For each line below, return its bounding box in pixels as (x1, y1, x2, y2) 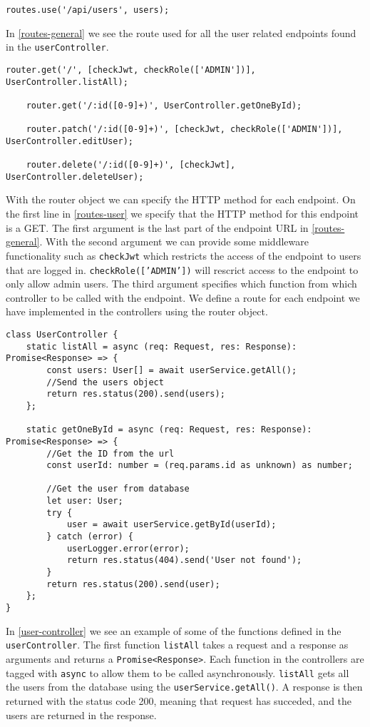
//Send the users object (46, 377, 164, 387)
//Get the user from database (46, 484, 190, 494)
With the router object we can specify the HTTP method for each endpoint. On (6, 192, 356, 207)
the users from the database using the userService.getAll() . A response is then (6, 679, 363, 694)
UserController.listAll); (6, 76, 128, 87)
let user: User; (46, 496, 123, 507)
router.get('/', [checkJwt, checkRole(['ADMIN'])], (6, 64, 256, 75)
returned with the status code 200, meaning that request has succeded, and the (6, 693, 352, 708)
